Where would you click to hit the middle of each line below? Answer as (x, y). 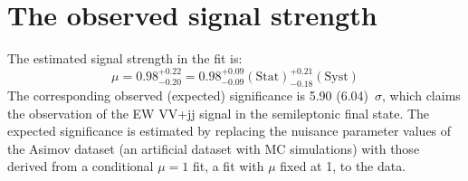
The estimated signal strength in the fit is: (125, 58)
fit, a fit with (228, 166)
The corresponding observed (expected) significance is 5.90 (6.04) (188, 95)
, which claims (421, 95)
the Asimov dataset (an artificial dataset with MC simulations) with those (214, 148)
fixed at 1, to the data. (343, 166)
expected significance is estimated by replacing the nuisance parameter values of (229, 131)
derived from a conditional (81, 166)
